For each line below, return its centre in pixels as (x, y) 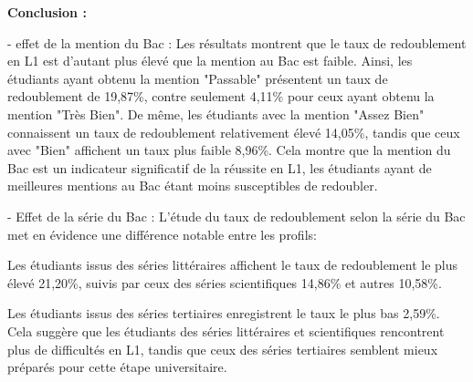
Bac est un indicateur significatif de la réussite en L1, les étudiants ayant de (220, 167)
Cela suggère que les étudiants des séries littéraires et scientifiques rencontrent (226, 330)
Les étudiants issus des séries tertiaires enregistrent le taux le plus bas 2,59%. (224, 313)
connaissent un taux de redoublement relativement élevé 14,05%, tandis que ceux (234, 132)
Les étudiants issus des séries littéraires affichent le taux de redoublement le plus (232, 265)
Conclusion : (47, 12)
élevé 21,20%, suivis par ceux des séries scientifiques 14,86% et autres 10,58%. (225, 282)
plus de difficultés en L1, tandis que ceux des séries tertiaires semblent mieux (223, 349)
